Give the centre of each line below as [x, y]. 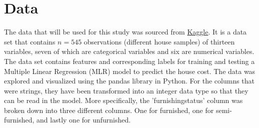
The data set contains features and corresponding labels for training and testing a [129, 61]
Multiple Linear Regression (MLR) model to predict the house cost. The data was [130, 71]
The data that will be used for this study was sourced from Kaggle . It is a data [125, 32]
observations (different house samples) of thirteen [159, 41]
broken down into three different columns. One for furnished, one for [109, 110]
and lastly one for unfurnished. [84, 120]
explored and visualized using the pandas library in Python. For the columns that [129, 81]
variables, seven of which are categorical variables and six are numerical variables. [129, 51]
